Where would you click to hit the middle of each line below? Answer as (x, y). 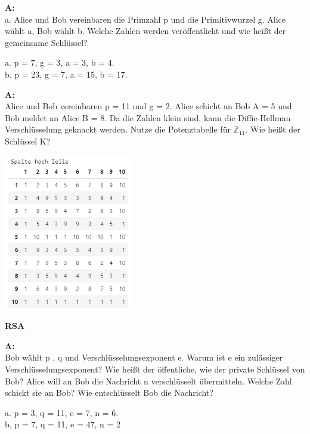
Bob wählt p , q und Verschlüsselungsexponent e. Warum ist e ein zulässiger (144, 357)
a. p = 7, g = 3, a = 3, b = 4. (60, 62)
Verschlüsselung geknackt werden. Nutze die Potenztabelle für (118, 129)
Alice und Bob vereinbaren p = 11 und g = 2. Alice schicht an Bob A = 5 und (148, 106)
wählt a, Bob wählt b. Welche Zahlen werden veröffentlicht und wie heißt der (145, 31)
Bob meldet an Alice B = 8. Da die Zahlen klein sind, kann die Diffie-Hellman (148, 117)
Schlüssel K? (28, 141)
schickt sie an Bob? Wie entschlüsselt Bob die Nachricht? (109, 393)
